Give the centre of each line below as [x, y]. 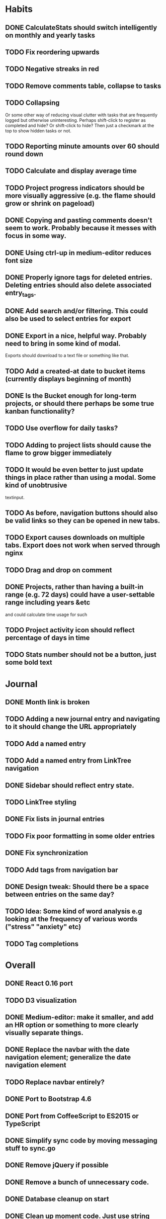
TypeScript [23, 1124]
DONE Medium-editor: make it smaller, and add [80, 1017]
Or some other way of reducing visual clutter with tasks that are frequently [81, 115]
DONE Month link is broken [47, 702]
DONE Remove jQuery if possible [57, 1165]
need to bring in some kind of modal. [63, 343]
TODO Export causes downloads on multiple [75, 538]
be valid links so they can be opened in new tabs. [83, 521]
